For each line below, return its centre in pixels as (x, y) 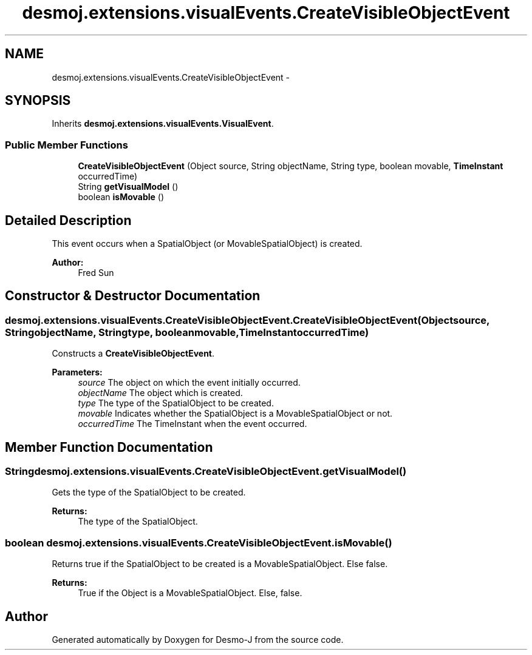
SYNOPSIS (38, 101)
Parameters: (77, 372)
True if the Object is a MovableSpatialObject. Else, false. (190, 593)
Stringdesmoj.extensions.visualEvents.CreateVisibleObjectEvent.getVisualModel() (206, 472)
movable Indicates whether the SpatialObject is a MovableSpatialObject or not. (235, 414)
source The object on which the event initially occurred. (189, 383)
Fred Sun (96, 273)
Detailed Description (68, 220)
